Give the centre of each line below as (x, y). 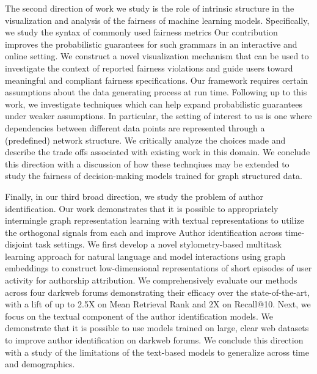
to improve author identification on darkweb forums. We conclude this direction (154, 340)
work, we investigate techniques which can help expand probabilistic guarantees (154, 104)
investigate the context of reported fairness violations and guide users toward (149, 68)
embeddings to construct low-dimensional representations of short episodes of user (158, 268)
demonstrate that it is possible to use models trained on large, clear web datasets (157, 328)
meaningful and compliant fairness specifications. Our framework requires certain (157, 80)
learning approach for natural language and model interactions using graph (145, 256)
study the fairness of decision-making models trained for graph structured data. (154, 176)
